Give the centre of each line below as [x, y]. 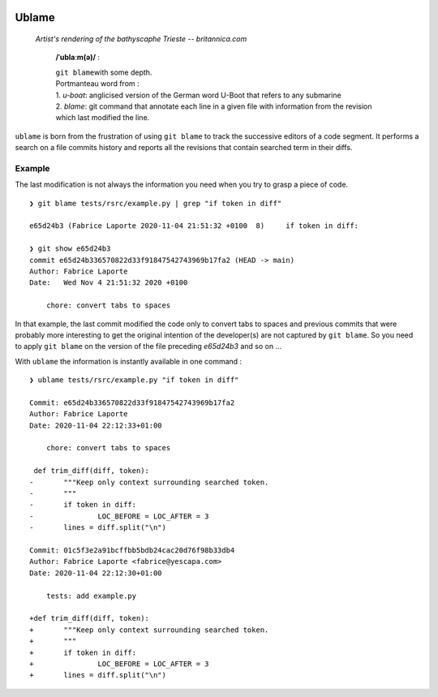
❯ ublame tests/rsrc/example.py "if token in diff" [134, 380]
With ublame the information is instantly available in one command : [129, 361]
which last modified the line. [103, 118]
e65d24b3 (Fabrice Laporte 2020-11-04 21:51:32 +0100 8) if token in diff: [194, 226]
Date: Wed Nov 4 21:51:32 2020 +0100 [109, 283]
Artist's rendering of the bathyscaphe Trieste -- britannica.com [141, 39]
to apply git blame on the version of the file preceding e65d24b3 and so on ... [148, 346]
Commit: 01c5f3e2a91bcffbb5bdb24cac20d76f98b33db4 [132, 551]
